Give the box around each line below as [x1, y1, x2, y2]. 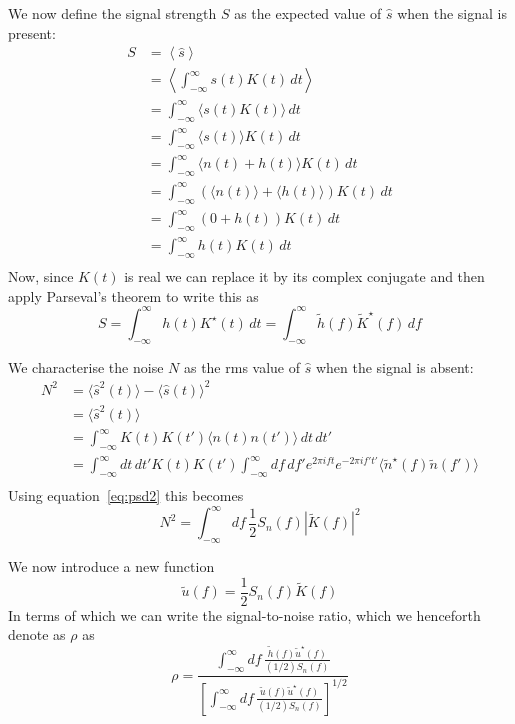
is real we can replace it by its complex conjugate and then [124, 266, 485, 287]
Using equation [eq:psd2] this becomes [8, 485, 244, 506]
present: [8, 22, 56, 43]
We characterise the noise [8, 356, 164, 377]
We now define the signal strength [8, 3, 217, 23]
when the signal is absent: [315, 356, 474, 377]
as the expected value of [234, 3, 382, 23]
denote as [8, 624, 66, 645]
